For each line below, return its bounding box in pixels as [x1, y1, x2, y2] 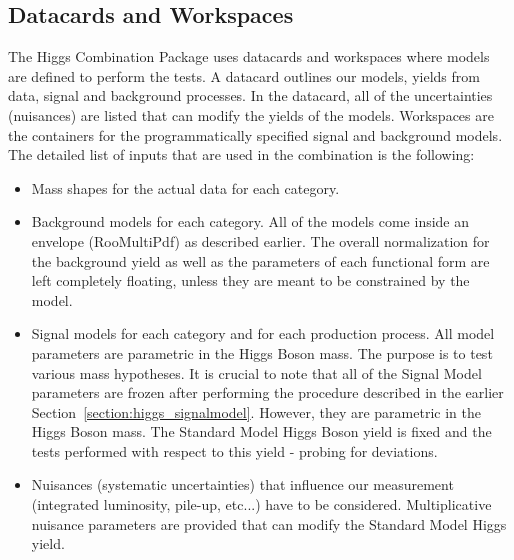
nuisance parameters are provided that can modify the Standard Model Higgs [31, 513, 507, 534]
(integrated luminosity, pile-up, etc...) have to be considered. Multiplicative [31, 494, 492, 515]
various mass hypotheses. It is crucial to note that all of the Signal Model [31, 362, 482, 383]
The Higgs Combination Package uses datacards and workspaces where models [8, 46, 490, 67]
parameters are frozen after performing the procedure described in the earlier [31, 382, 504, 403]
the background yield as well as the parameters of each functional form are [31, 250, 490, 271]
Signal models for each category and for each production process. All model [31, 323, 495, 344]
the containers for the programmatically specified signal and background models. [8, 124, 503, 145]
